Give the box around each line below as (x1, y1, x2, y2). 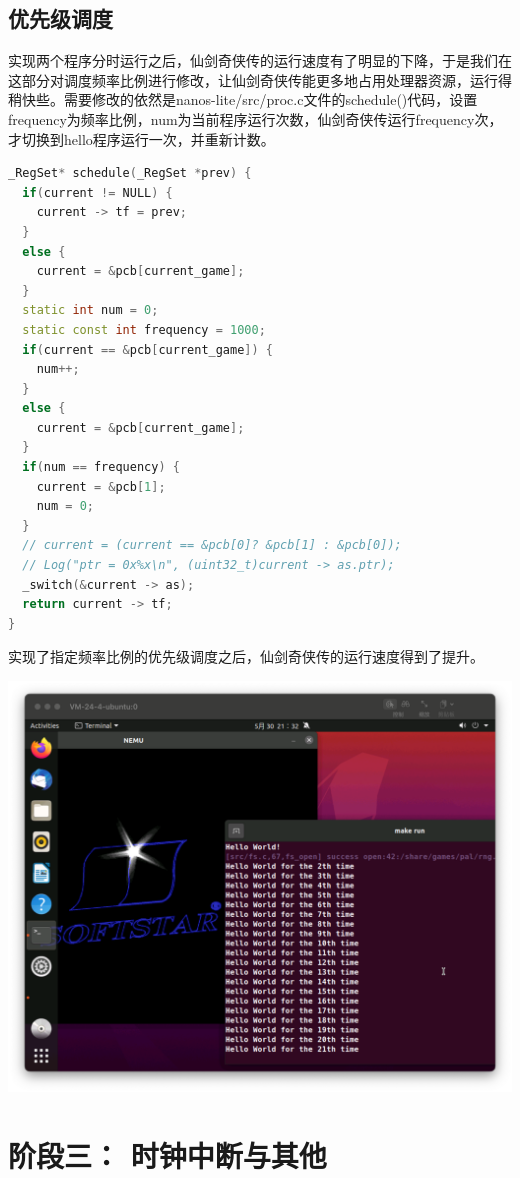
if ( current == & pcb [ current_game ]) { (22, 342, 274, 357)
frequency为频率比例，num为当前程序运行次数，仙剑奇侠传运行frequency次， (8, 108, 503, 129)
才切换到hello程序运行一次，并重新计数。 (8, 128, 275, 149)
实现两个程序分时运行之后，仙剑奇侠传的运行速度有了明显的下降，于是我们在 (8, 50, 512, 71)
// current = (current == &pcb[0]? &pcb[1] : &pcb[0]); (22, 538, 402, 553)
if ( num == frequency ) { (22, 460, 180, 475)
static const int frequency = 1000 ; (22, 322, 266, 337)
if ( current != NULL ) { (22, 185, 173, 200)
